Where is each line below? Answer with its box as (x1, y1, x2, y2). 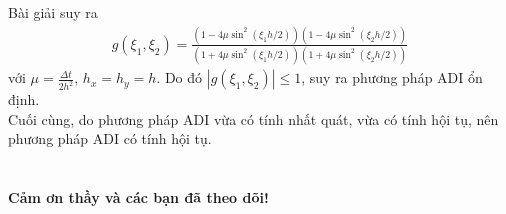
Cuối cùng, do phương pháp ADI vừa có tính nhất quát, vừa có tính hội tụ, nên (8, 108, 499, 129)
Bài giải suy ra (8, 2, 98, 22)
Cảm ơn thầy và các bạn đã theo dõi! (8, 187, 269, 208)
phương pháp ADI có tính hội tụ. (8, 128, 212, 149)
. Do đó (156, 67, 203, 88)
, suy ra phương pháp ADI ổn (301, 67, 483, 88)
